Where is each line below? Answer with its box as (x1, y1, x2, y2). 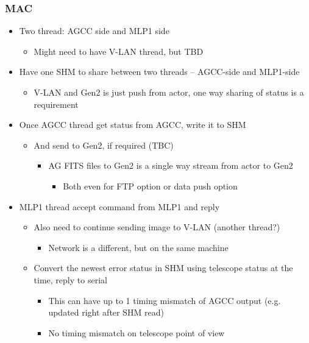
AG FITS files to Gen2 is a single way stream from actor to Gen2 (48, 159, 293, 172)
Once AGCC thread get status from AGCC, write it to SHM (19, 118, 246, 131)
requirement (34, 97, 79, 110)
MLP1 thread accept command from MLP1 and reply (19, 200, 220, 213)
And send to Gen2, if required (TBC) (34, 138, 174, 151)
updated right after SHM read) (48, 306, 164, 319)
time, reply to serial (34, 273, 107, 286)
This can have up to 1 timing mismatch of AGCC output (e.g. (48, 294, 281, 306)
